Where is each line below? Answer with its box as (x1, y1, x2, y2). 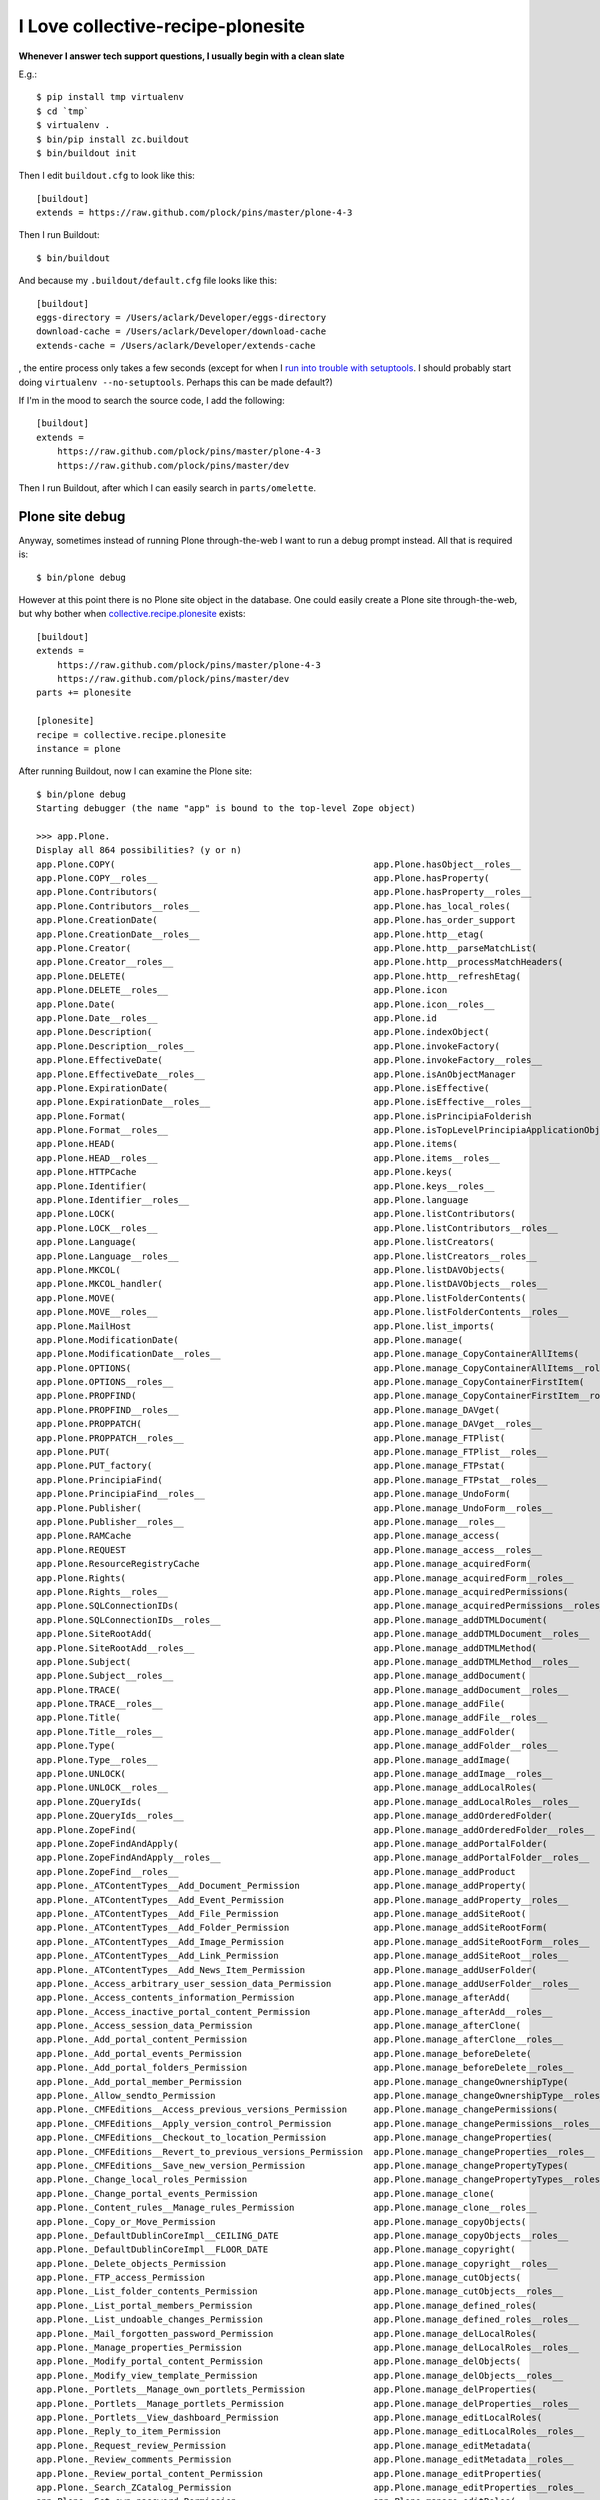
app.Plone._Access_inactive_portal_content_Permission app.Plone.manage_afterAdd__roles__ (36, 2006, 554, 2017)
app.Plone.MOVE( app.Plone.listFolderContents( (36, 1292, 527, 1304)
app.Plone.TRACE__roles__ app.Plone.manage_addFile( (36, 1698, 506, 1710)
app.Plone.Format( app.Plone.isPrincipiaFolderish (36, 1110, 532, 1122)
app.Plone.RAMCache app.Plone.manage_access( (36, 1530, 500, 1542)
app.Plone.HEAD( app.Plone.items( (36, 1138, 459, 1150)
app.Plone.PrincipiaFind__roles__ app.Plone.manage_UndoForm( (36, 1488, 511, 1500)
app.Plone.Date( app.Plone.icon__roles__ (36, 998, 495, 1010)
